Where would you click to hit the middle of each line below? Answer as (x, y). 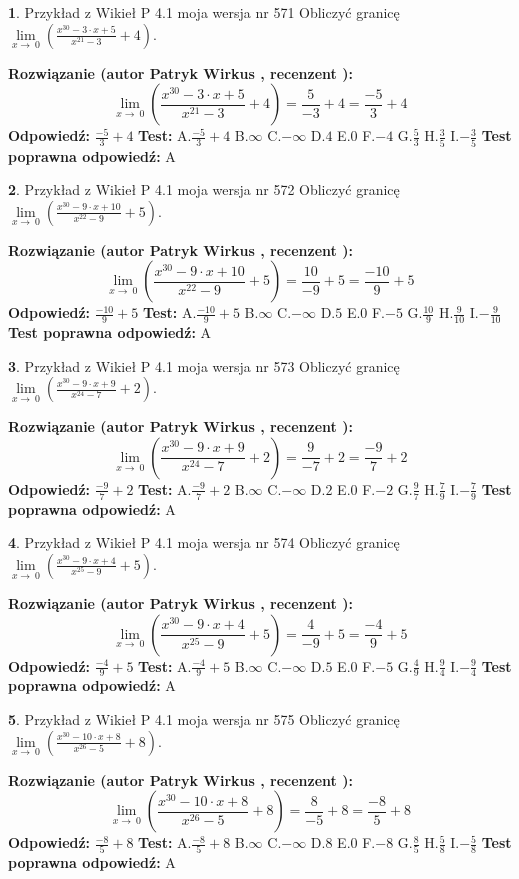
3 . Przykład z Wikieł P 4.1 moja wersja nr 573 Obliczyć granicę (204, 365)
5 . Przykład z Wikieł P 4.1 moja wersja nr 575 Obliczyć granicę (204, 718)
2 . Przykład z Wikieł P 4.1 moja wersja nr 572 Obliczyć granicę (204, 189)
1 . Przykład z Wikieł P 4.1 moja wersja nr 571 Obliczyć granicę (204, 12)
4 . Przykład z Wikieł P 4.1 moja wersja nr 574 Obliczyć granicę (204, 542)
